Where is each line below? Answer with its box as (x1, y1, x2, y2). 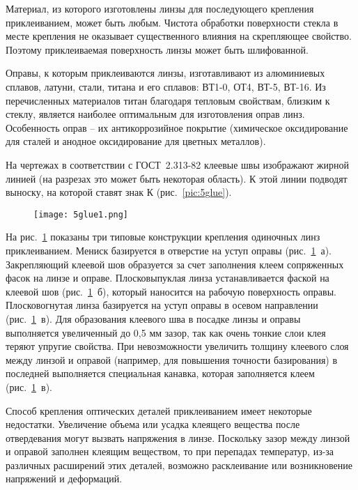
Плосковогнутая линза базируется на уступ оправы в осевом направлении (6, 298, 318, 312)
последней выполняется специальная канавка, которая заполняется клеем (6, 366, 315, 381)
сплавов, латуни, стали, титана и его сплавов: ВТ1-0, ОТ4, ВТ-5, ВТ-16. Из (6, 79, 326, 93)
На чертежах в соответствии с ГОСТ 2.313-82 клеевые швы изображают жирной (6, 157, 349, 171)
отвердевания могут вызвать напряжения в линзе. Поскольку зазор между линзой (6, 430, 350, 445)
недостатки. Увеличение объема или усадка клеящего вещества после (6, 417, 300, 431)
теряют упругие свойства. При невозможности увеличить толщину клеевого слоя (6, 339, 349, 353)
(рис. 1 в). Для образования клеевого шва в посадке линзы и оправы (6, 311, 301, 326)
